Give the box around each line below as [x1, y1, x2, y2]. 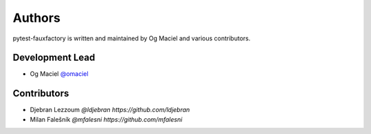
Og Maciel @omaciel [30, 70, 89, 78]
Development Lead [12, 52, 95, 64]
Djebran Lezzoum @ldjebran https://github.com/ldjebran [30, 106, 190, 114]
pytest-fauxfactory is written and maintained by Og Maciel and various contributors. [12, 34, 251, 42]
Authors [12, 10, 61, 25]
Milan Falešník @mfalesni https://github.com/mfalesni [30, 115, 183, 123]
